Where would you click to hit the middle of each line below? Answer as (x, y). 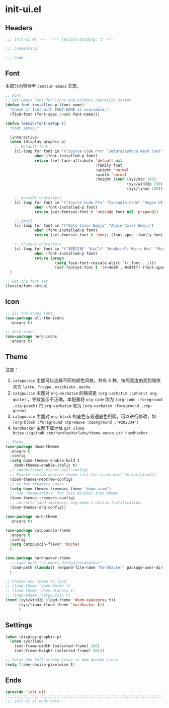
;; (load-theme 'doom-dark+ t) (38, 586)
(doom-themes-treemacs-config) (43, 498)
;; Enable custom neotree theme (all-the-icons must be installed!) (83, 475)
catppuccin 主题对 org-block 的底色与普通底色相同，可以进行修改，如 (84, 416)
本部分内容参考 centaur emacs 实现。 (43, 86)
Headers (19, 28)
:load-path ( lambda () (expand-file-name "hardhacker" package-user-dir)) (89, 567)
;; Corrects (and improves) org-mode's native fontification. (76, 503)
